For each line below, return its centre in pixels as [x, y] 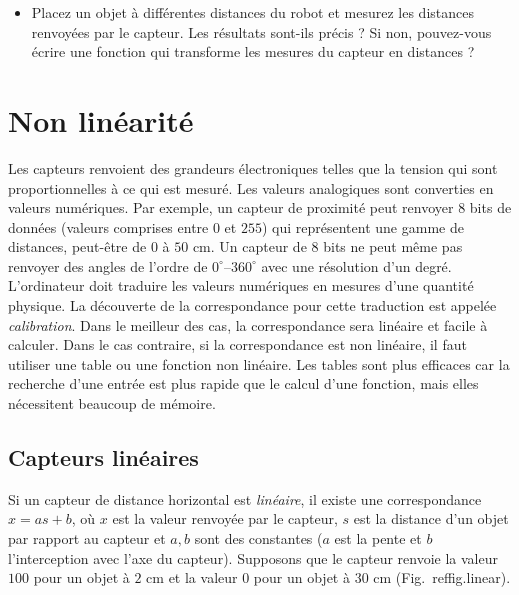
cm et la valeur [192, 577]
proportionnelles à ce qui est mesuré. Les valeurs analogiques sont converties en [251, 187]
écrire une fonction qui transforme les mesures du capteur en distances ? [253, 51]
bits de [490, 207]
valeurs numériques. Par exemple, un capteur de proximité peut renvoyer [231, 207]
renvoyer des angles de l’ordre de [108, 265]
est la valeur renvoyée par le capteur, [225, 518]
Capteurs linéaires [103, 457]
